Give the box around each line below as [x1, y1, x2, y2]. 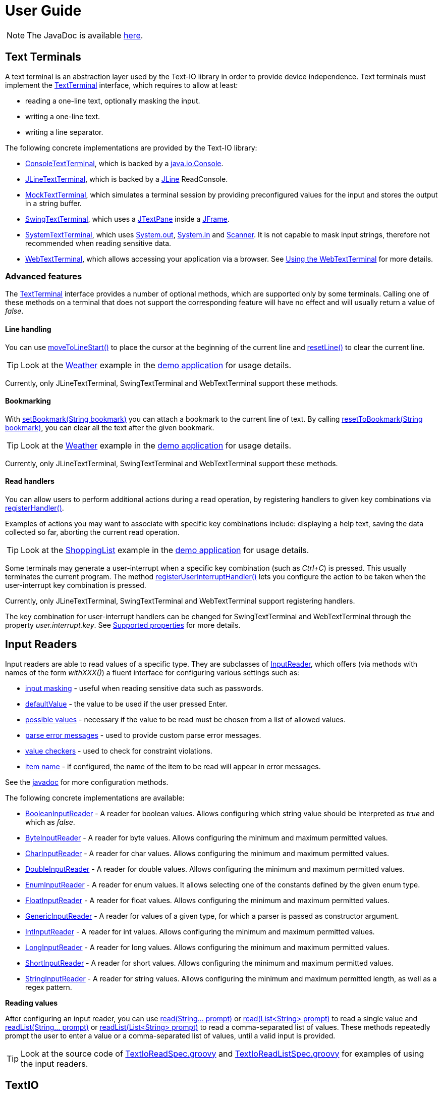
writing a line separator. [25, 127, 103, 136]
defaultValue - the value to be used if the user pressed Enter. [25, 699, 228, 708]
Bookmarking [5, 396, 51, 406]
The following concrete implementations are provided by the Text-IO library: [5, 143, 257, 152]
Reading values [5, 998, 58, 1007]
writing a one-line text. [25, 112, 100, 121]
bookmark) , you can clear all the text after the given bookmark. [5, 423, 214, 432]
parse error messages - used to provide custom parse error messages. [25, 730, 261, 739]
